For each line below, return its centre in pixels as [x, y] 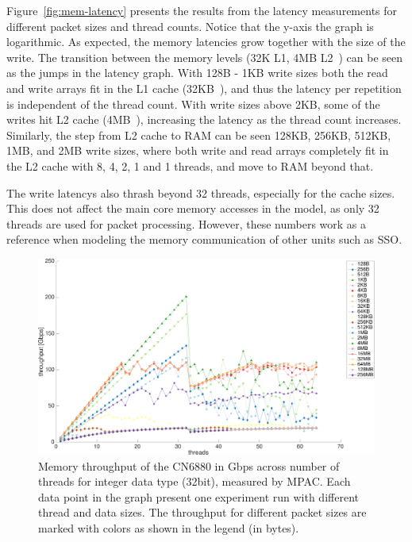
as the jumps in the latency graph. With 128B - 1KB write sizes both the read [197, 73]
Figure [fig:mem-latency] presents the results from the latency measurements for [202, 10]
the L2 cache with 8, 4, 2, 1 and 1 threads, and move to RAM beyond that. [190, 165]
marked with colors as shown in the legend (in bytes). [169, 528]
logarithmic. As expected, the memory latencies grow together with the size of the [206, 42]
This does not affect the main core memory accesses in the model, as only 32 [193, 208]
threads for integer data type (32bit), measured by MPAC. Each [194, 481]
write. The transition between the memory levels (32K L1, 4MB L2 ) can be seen [205, 57]
